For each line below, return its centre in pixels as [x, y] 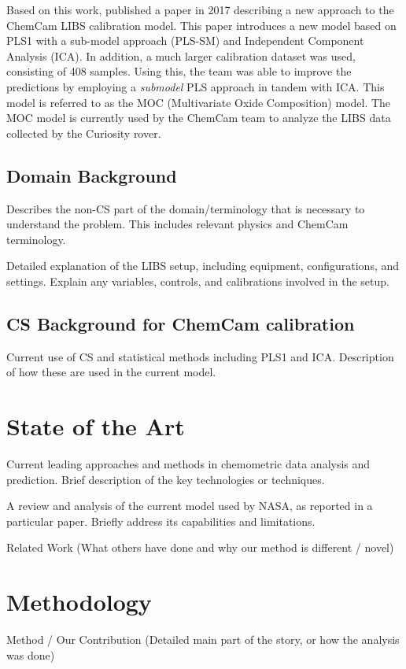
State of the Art [96, 426]
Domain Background [92, 175]
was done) [31, 654]
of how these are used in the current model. [111, 372]
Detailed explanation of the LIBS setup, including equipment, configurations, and [203, 266]
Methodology [79, 602]
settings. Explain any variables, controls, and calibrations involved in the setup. [198, 281]
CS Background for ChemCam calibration [181, 323]
